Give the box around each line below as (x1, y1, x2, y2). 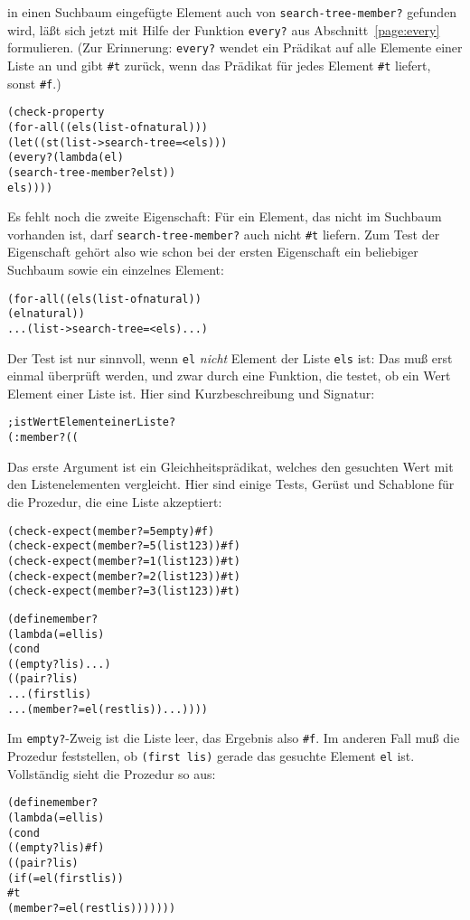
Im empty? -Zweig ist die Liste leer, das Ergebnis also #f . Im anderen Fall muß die (7, 728, 460, 747)
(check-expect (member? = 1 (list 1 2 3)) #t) (7, 554, 240, 568)
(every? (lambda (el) (7, 151, 124, 164)
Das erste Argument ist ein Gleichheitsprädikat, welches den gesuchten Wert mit (7, 456, 454, 475)
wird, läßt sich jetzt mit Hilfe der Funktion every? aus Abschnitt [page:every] (7, 20, 440, 39)
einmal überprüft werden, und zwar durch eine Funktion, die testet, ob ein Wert (7, 366, 451, 385)
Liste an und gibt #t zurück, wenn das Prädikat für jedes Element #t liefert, (7, 55, 431, 74)
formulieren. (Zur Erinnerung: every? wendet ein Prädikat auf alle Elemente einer (7, 38, 463, 57)
